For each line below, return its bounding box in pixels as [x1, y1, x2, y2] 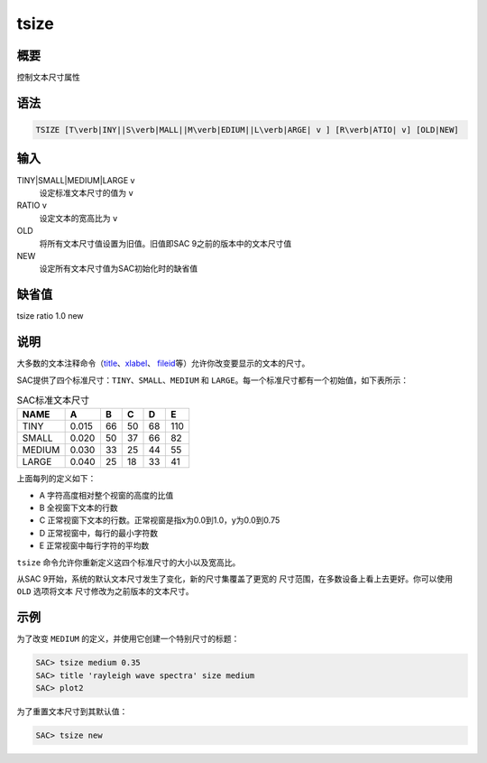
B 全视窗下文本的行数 [39, 502, 119, 514]
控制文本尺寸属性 [16, 72, 80, 83]
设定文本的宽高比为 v [39, 212, 118, 223]
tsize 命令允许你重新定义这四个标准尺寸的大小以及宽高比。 [16, 556, 241, 568]
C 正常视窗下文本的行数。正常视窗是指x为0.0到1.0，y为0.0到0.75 [39, 515, 280, 526]
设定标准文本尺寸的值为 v [39, 187, 134, 198]
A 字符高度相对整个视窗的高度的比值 [39, 489, 174, 500]
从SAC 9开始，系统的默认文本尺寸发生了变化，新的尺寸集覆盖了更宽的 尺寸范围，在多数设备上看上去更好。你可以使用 [16, 573, 453, 584]
